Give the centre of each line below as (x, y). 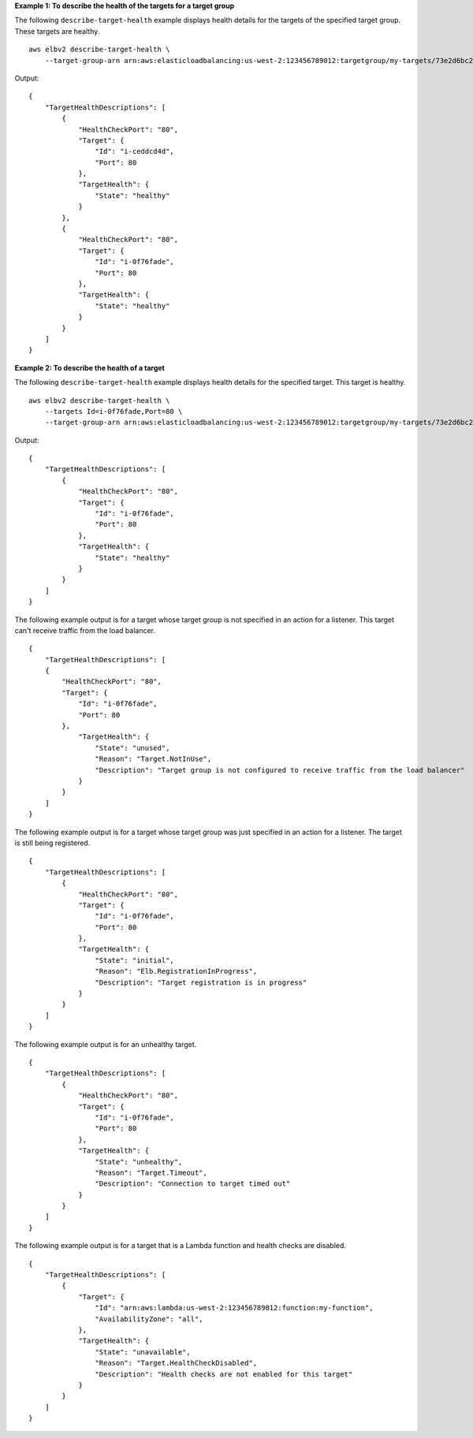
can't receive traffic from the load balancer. (85, 630)
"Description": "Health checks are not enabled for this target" (224, 1374)
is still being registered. (52, 843)
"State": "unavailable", (143, 1352)
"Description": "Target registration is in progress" (201, 982)
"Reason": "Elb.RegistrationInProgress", (176, 971)
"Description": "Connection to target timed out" (193, 1184)
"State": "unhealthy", (139, 1162)
